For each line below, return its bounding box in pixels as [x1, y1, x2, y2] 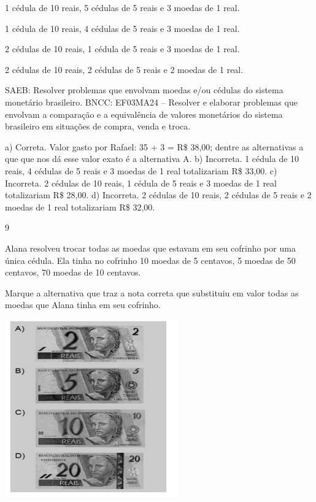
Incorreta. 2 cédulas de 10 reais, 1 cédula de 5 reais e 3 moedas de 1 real [5, 176, 277, 189]
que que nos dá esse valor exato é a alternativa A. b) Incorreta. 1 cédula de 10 [5, 152, 299, 165]
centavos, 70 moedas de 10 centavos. [5, 266, 141, 279]
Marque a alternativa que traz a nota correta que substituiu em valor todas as [5, 286, 299, 299]
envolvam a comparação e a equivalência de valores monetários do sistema [5, 107, 283, 120]
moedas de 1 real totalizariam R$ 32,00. [5, 200, 155, 213]
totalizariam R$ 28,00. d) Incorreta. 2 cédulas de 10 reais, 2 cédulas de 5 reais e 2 [5, 188, 312, 201]
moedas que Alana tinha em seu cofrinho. [5, 298, 161, 311]
